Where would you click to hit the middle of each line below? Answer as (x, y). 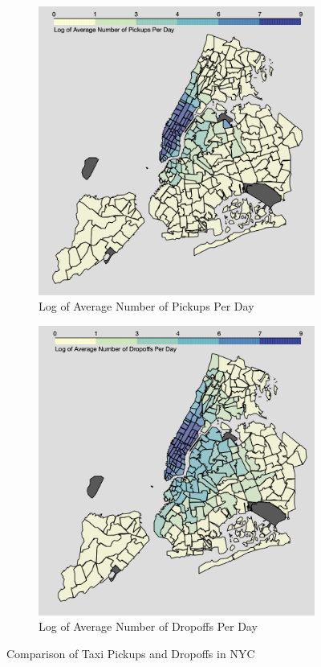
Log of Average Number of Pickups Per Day (146, 306)
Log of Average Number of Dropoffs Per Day (148, 626)
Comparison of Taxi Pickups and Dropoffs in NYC (131, 654)
